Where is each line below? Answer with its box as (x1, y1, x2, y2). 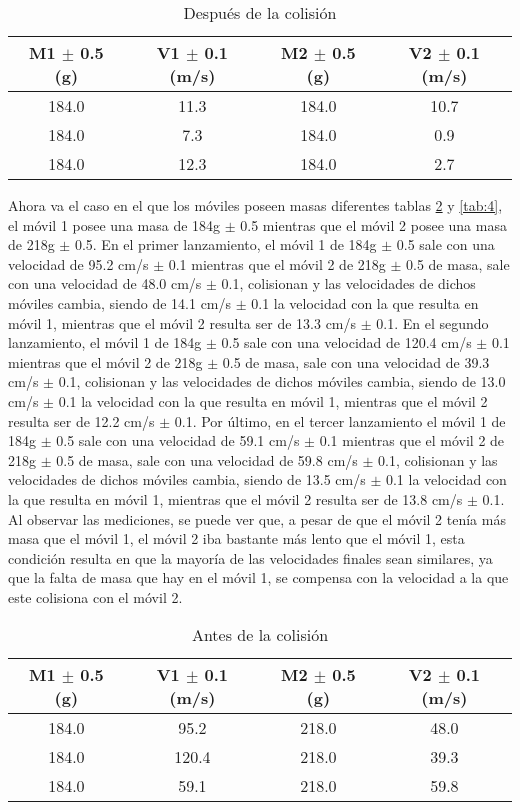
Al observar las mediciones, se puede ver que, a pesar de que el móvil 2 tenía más (8, 508, 506, 529)
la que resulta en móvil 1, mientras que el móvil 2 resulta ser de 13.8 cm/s (8, 488, 463, 509)
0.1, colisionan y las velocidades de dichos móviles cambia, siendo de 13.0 (58, 371, 506, 392)
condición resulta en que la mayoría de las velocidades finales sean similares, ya (8, 547, 493, 568)
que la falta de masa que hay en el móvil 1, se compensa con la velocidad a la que (8, 567, 509, 588)
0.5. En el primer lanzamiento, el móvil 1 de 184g (74, 234, 377, 255)
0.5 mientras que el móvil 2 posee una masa (240, 214, 507, 235)
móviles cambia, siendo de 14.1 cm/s (8, 292, 232, 313)
